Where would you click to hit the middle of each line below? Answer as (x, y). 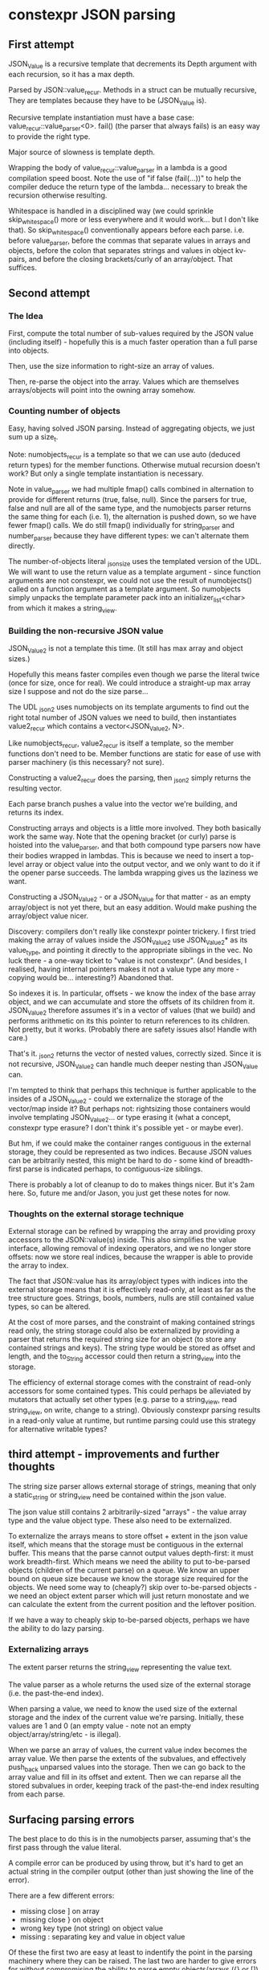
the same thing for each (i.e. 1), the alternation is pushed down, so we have (132, 517)
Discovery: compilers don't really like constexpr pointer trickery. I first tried (132, 931)
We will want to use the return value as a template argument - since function (134, 572)
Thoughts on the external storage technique (96, 1214)
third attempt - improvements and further (114, 1455)
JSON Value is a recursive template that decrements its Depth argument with (132, 64)
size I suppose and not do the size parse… (78, 691)
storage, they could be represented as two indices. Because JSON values (130, 1152)
